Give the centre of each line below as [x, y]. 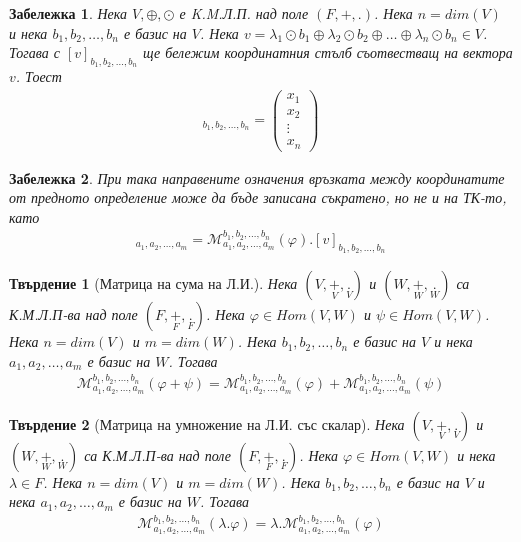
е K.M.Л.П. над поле [244, 13]
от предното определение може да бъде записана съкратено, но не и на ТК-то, [258, 197]
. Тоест [38, 76]
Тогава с [34, 52]
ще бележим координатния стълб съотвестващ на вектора [328, 52]
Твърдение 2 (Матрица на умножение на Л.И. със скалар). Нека [207, 423]
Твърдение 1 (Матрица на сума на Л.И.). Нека [153, 283]
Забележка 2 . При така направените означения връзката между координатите [257, 177]
